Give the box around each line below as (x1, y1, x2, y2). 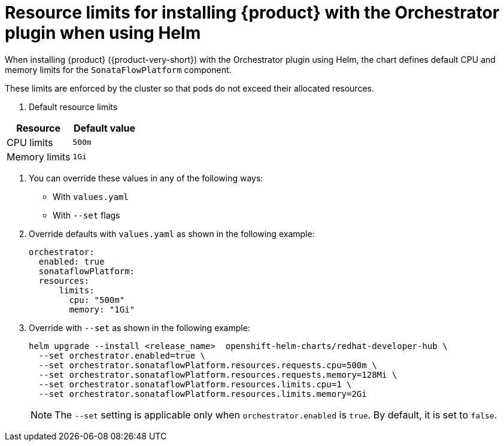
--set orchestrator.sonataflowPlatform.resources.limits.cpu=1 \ (38, 379, 352, 389)
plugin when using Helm (5, 23, 201, 43)
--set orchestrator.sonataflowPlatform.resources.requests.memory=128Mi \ (38, 369, 397, 380)
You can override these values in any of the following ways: (29, 172, 263, 183)
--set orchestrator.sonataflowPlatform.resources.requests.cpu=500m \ (38, 360, 377, 370)
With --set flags (53, 210, 120, 220)
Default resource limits (29, 101, 118, 112)
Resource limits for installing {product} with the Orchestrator (5, 2, 500, 23)
